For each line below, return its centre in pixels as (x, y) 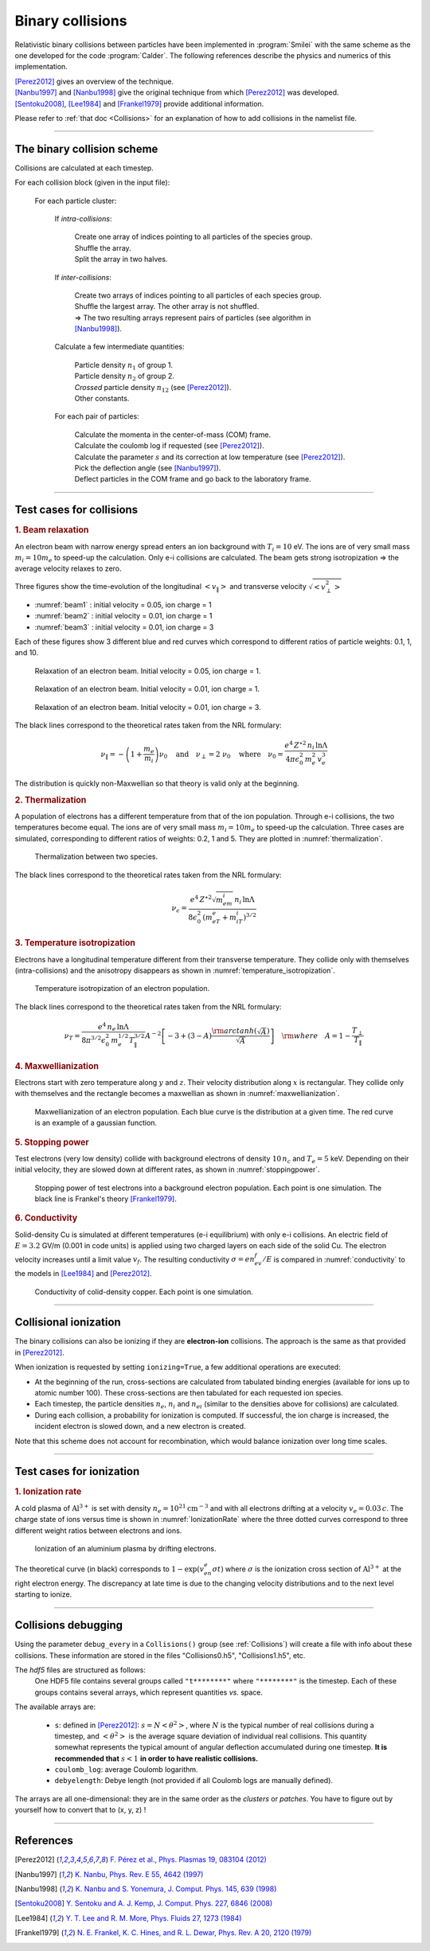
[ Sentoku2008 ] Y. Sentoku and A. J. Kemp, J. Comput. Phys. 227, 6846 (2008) (144, 1903)
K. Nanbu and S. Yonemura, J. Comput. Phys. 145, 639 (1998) (176, 1889)
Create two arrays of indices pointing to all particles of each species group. (198, 295)
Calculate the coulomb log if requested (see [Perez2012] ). (169, 446)
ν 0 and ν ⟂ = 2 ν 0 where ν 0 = (221, 755)
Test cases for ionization (77, 1471)
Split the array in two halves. (121, 259)
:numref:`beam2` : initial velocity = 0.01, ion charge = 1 (123, 616)
